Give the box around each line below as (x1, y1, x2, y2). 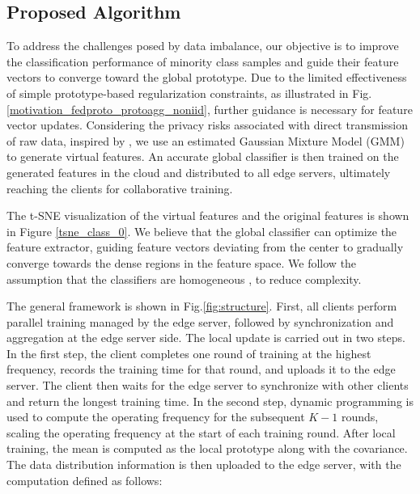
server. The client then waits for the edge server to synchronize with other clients (6, 377, 409, 394)
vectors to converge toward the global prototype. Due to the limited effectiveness (6, 69, 407, 86)
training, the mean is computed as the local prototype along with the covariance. (6, 440, 408, 457)
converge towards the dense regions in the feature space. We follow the (6, 254, 357, 271)
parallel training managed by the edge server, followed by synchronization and (6, 313, 394, 330)
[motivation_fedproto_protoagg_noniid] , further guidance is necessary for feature (6, 100, 413, 117)
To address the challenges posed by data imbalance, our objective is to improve (6, 37, 399, 54)
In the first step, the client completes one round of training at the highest (6, 344, 371, 361)
